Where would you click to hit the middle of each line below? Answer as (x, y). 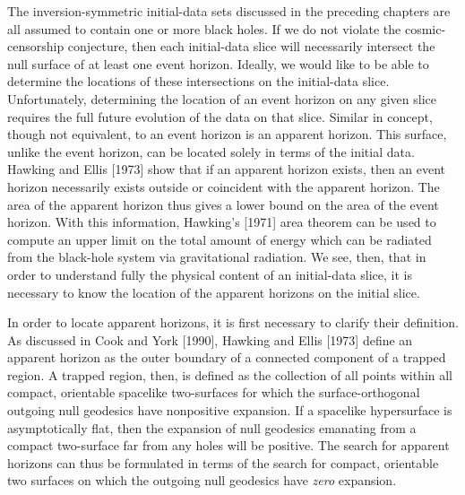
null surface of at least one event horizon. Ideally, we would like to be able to (218, 63)
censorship (36, 46)
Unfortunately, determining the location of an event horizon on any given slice (222, 98)
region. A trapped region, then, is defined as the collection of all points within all (230, 374)
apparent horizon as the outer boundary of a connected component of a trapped (227, 357)
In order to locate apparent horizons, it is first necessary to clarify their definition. (233, 322)
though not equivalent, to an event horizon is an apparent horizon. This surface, (227, 134)
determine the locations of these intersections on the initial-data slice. (198, 81)
